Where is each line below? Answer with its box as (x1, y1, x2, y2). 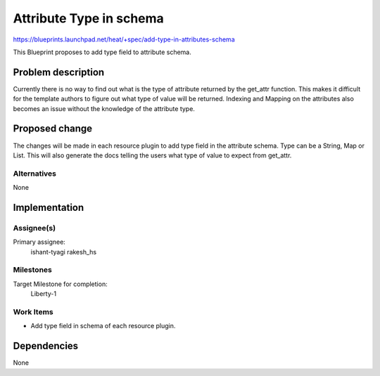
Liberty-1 (30, 290, 56, 298)
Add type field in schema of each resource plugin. (30, 322, 176, 330)
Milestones (13, 265, 52, 275)
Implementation (13, 201, 84, 214)
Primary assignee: (13, 238, 66, 246)
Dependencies (13, 340, 79, 352)
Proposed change (13, 123, 93, 135)
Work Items (13, 306, 53, 316)
